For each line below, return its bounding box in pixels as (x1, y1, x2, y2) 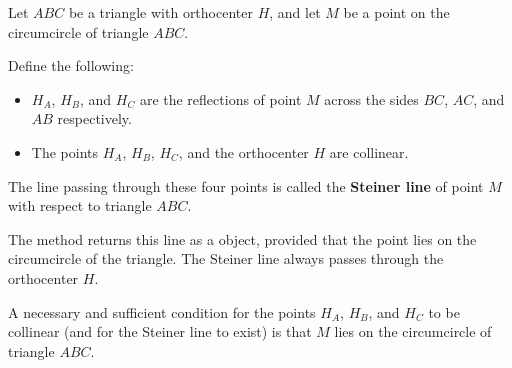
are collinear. (329, 141, 409, 162)
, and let (269, 2, 321, 22)
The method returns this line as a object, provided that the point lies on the (8, 228, 477, 249)
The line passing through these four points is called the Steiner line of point (8, 175, 484, 196)
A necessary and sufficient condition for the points (8, 301, 316, 322)
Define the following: (8, 55, 134, 76)
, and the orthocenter (178, 141, 309, 162)
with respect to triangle (8, 195, 152, 216)
